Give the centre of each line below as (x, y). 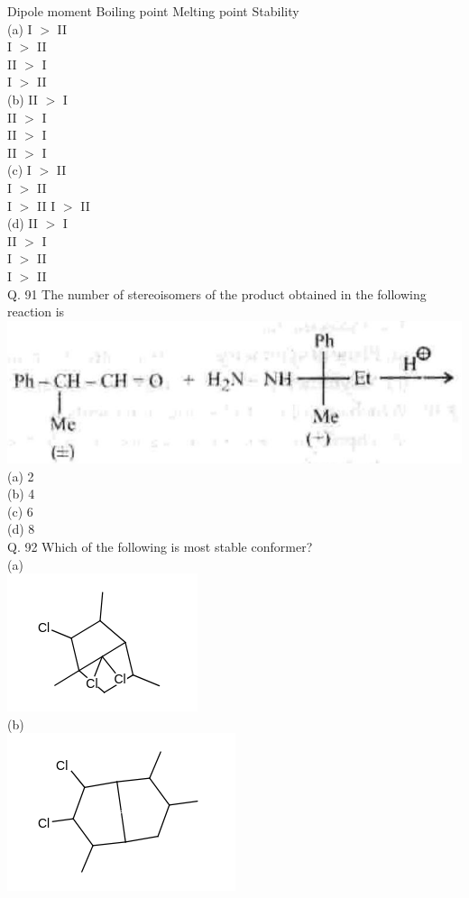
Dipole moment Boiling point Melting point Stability (153, 11)
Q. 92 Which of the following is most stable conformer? (160, 547)
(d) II (23, 223)
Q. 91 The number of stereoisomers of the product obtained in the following (217, 293)
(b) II (23, 99)
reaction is (36, 312)
